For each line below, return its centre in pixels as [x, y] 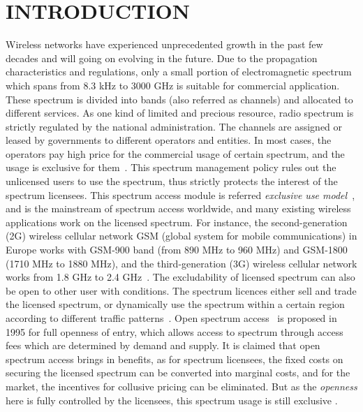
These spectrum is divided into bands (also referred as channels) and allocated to [179, 99]
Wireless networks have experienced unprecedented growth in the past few [164, 44]
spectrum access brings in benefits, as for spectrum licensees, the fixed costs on [175, 359]
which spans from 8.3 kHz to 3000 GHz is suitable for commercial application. [173, 85]
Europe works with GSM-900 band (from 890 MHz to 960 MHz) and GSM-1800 [177, 250]
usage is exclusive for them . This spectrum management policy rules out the [171, 167]
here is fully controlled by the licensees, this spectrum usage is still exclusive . [172, 400]
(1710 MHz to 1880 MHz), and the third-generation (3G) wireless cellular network [181, 263]
